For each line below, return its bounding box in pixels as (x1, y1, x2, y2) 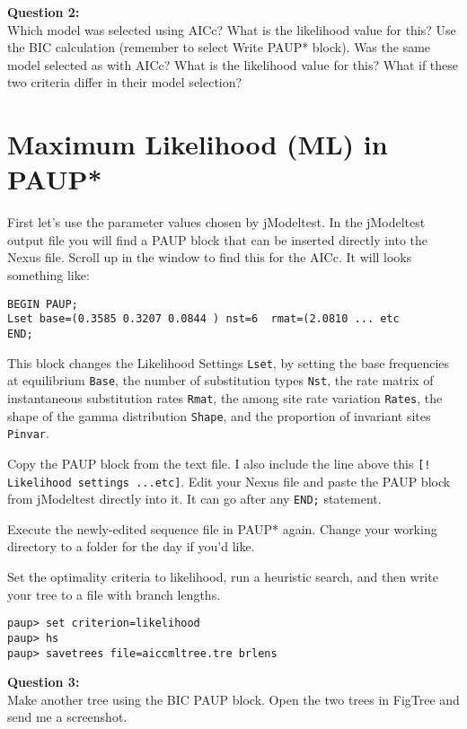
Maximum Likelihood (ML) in (7, 126, 388, 162)
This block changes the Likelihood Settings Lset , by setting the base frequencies (7, 353, 450, 372)
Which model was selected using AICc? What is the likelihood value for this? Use (7, 20, 456, 39)
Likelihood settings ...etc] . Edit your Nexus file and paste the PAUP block (7, 471, 451, 490)
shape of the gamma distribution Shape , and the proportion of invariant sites (7, 406, 431, 425)
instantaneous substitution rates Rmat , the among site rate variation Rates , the (7, 388, 443, 407)
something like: (7, 266, 90, 285)
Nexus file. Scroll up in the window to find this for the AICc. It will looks (7, 248, 412, 267)
